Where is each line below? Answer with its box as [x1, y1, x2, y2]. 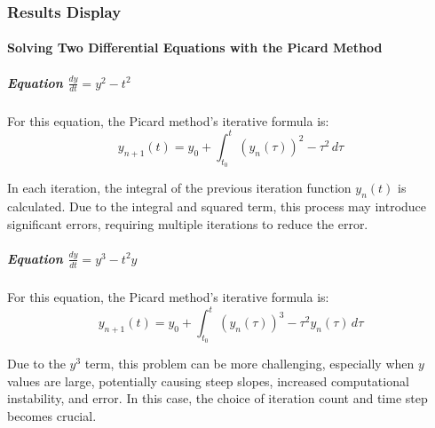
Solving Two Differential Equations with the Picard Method [7, 38, 383, 57]
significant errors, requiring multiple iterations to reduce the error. [7, 214, 368, 233]
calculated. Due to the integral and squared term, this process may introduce [7, 196, 427, 215]
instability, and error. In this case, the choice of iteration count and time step [7, 389, 428, 408]
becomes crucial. [7, 406, 97, 424]
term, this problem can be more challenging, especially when [84, 354, 415, 373]
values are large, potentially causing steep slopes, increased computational [7, 371, 409, 390]
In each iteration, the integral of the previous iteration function [7, 178, 352, 197]
